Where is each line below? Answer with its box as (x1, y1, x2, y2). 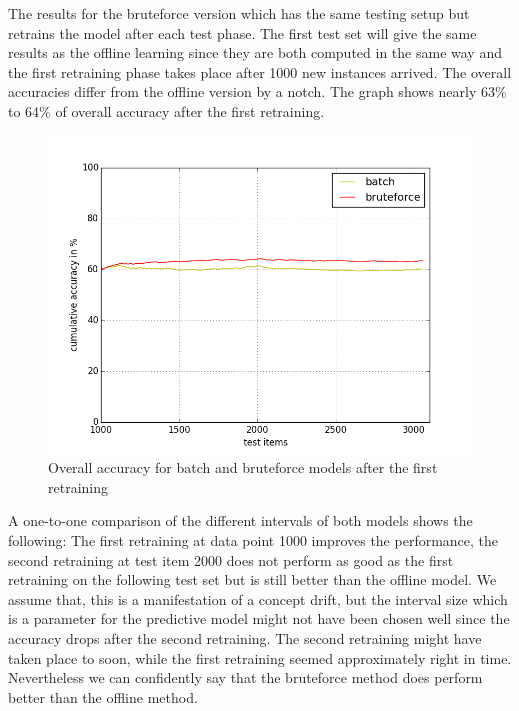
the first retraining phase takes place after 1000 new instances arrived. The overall (8, 61, 512, 82)
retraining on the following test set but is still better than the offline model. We (8, 569, 497, 590)
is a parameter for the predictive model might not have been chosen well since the (8, 608, 510, 629)
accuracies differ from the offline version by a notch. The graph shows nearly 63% (8, 81, 507, 102)
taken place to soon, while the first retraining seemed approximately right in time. (8, 647, 512, 668)
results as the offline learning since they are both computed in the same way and (8, 42, 502, 63)
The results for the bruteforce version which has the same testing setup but (8, 3, 470, 23)
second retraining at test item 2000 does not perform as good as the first (8, 549, 454, 570)
